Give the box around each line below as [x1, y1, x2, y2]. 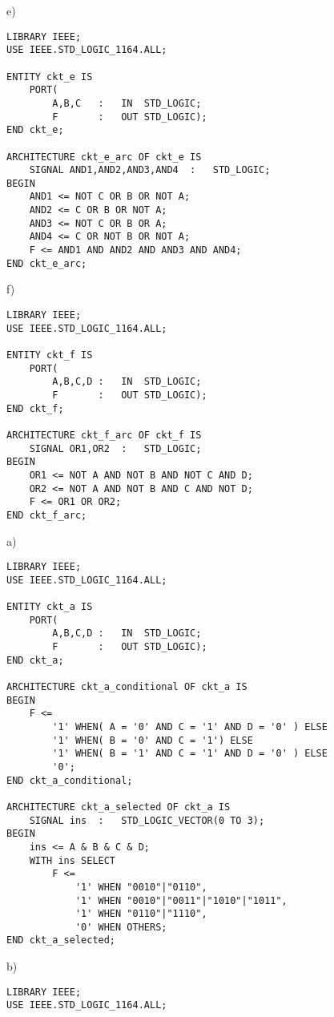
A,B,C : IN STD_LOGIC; [52, 97, 202, 109]
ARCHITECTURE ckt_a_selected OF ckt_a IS [6, 801, 231, 813]
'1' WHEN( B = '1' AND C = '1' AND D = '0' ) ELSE [52, 748, 328, 760]
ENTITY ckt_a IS [6, 601, 93, 613]
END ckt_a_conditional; [6, 774, 133, 786]
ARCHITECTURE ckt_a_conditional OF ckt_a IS [6, 681, 247, 692]
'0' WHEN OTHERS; [74, 921, 167, 933]
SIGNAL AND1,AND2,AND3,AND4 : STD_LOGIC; [29, 164, 271, 176]
